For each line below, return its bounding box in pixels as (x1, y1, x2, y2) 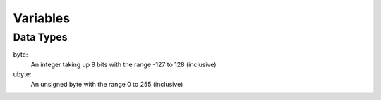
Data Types (13, 31, 68, 43)
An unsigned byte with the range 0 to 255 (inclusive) (30, 80, 183, 88)
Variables (13, 10, 71, 26)
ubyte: (13, 70, 32, 78)
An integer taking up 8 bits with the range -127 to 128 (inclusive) (30, 60, 217, 69)
